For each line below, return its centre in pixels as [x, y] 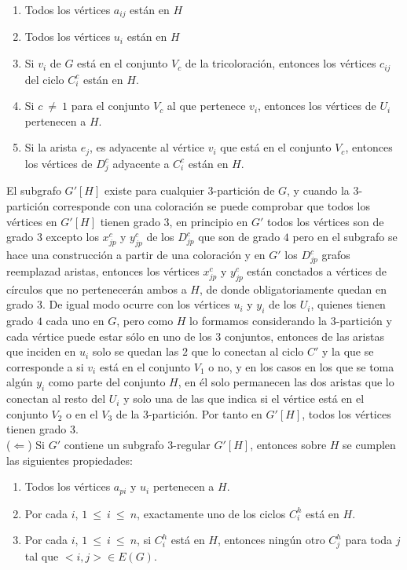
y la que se [348, 351]
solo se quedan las [136, 351]
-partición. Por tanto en [205, 413]
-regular [192, 444]
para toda [368, 540]
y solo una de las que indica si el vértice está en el [244, 398]
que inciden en [41, 351]
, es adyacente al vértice [147, 147]
